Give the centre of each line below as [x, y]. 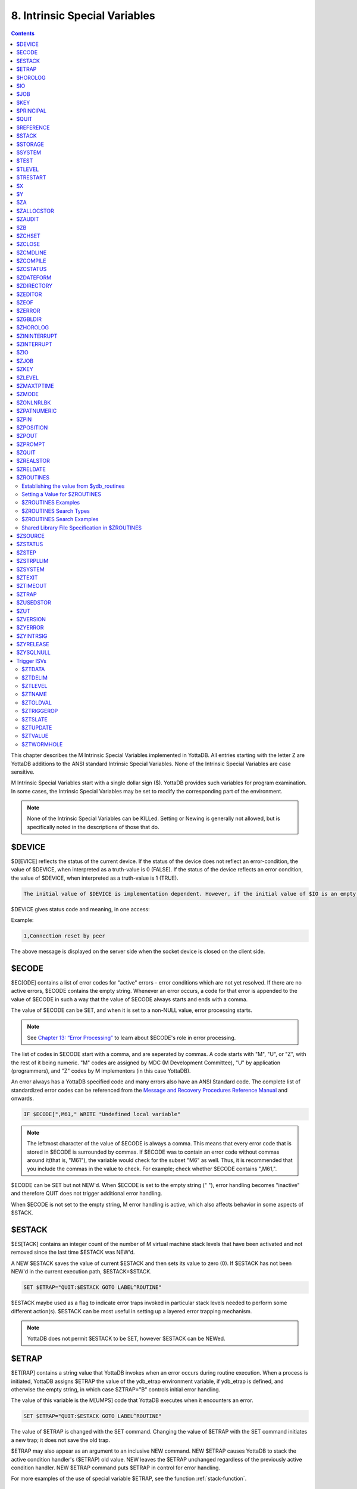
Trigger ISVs [32, 661]
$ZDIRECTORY [35, 286]
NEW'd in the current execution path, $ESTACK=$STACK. [81, 1272]
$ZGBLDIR [29, 319]
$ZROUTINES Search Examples [60, 519]
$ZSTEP [26, 552]
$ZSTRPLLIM [32, 561]
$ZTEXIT [27, 577]
